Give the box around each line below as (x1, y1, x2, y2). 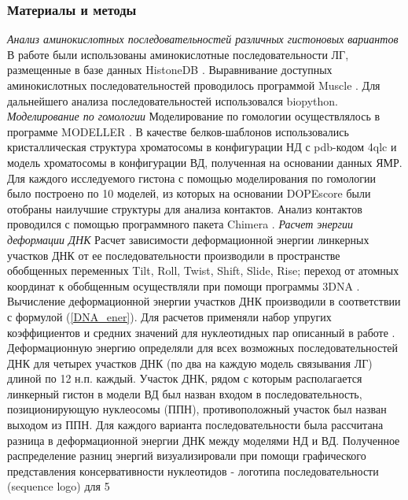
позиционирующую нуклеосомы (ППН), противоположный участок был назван (7, 401, 387, 417)
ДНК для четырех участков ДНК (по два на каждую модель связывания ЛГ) (7, 354, 373, 371)
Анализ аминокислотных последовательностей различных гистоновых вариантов (7, 31, 399, 47)
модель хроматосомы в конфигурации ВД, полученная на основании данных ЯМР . (7, 154, 402, 170)
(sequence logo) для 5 (7, 478, 110, 494)
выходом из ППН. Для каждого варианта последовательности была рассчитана (7, 417, 384, 433)
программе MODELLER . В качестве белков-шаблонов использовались (7, 123, 349, 139)
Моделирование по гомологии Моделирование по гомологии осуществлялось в (7, 108, 380, 124)
